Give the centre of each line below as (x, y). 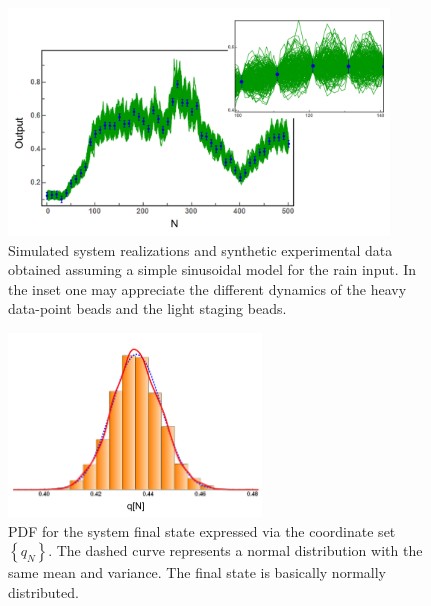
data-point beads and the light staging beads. (147, 308)
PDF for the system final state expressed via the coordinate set (202, 530)
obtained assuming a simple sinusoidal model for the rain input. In (212, 269)
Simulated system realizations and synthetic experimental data (200, 249)
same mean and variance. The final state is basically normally (197, 572)
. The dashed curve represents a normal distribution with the (235, 550)
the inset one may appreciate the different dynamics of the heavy (207, 288)
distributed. (43, 592)
